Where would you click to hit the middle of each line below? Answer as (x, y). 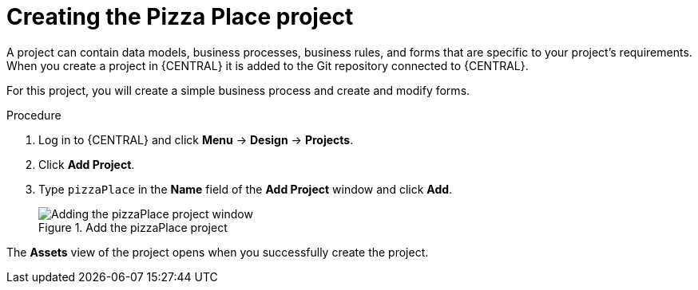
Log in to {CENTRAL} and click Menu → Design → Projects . (196, 139)
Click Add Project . (87, 164)
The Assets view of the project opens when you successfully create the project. (218, 252)
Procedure (34, 115)
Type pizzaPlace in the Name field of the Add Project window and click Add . (246, 189)
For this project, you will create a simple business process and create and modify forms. (238, 90)
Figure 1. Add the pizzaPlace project (133, 227)
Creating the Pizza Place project (180, 17)
